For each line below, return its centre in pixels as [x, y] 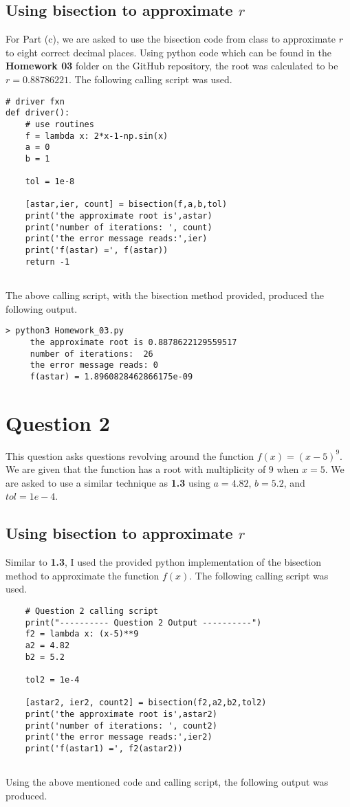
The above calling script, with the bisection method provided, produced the [165, 295]
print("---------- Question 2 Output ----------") [143, 622]
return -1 [47, 262]
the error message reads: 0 [94, 365]
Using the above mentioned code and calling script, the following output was [167, 782]
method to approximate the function [83, 575]
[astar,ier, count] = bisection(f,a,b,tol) [126, 204]
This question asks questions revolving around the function [130, 455]
